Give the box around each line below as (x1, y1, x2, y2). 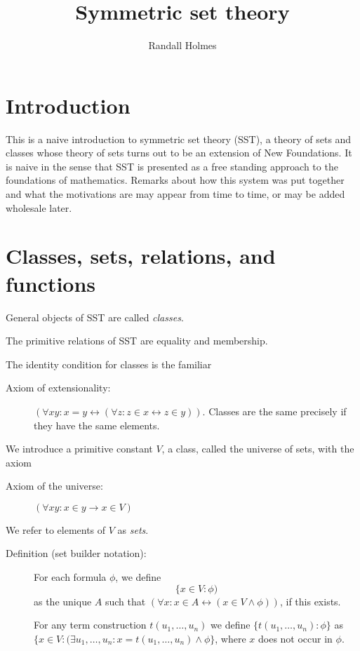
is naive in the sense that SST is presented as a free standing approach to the (6, 159, 338, 173)
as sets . (117, 522, 149, 537)
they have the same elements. (34, 417, 160, 432)
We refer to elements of (6, 522, 106, 537)
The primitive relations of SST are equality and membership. (6, 333, 268, 348)
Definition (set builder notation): (6, 546, 147, 561)
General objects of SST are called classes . (6, 309, 184, 324)
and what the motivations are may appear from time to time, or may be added (6, 187, 345, 201)
